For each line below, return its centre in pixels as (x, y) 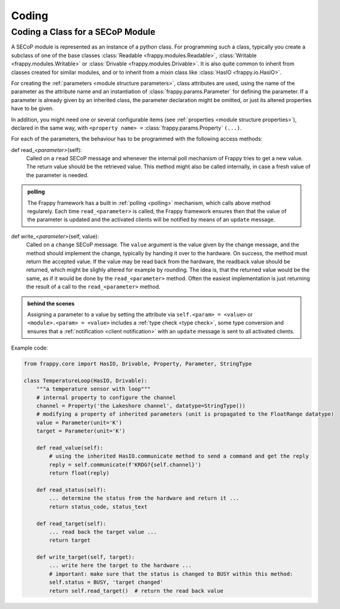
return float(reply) (79, 473)
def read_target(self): (71, 523)
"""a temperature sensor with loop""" (93, 389)
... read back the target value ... (103, 532)
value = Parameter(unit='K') (79, 423)
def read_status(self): (71, 490)
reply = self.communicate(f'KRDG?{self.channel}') (125, 465)
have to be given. (32, 109)
